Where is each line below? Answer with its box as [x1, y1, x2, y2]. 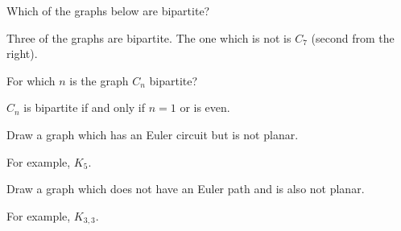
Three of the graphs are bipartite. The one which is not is [6, 29, 291, 46]
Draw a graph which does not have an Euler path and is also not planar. [6, 180, 365, 197]
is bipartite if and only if [23, 99, 146, 116]
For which [6, 72, 56, 89]
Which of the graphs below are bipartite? [6, 2, 210, 19]
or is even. [180, 99, 230, 116]
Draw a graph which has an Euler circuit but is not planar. [6, 126, 299, 142]
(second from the [311, 29, 395, 46]
